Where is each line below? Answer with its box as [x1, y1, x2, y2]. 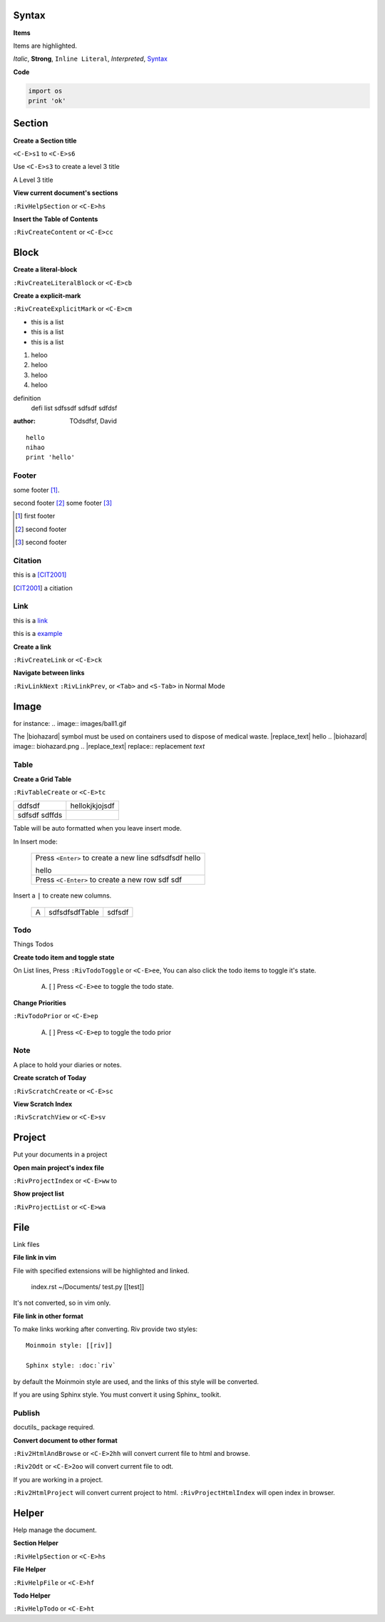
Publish [13, 1408, 41, 1418]
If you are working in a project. [13, 1475, 103, 1484]
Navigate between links [13, 669, 85, 677]
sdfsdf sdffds [17, 810, 63, 820]
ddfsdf [17, 801, 41, 811]
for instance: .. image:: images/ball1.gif [13, 719, 127, 727]
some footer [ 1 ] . [13, 486, 60, 494]
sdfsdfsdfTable [48, 907, 100, 917]
